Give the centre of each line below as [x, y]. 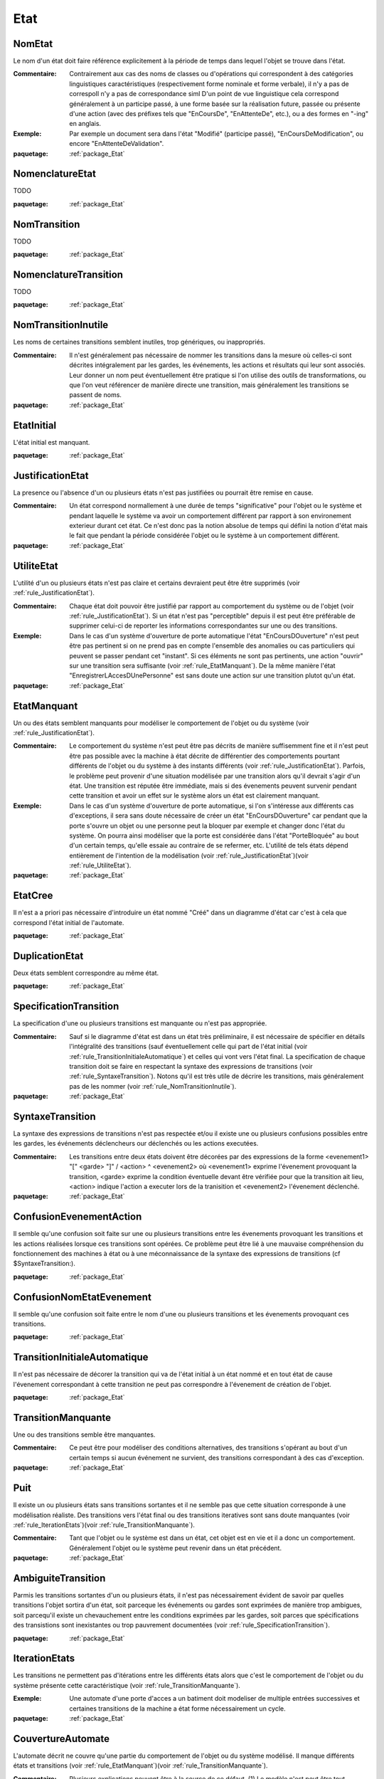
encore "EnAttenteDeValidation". [117, 144]
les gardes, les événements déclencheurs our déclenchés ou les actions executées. [136, 1144]
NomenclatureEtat [54, 174]
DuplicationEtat [48, 956]
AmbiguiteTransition [59, 1578]
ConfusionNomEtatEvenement [82, 1297]
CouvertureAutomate [62, 1739]
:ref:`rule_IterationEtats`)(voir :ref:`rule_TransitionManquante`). [104, 1525]
